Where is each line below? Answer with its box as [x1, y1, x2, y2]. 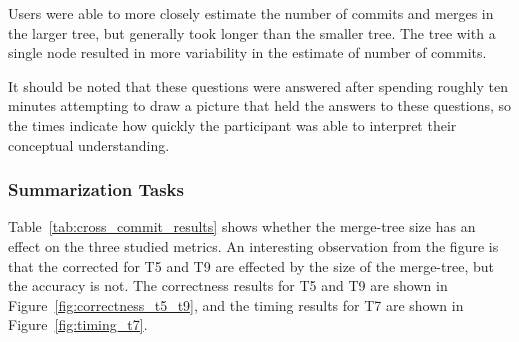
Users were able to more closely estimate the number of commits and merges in [8, 3, 494, 23]
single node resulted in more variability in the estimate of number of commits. [8, 42, 487, 63]
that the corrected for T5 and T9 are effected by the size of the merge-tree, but [8, 255, 494, 276]
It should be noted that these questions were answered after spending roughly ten [8, 75, 508, 96]
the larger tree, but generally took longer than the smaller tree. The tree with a [8, 22, 496, 43]
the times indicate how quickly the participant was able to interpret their [8, 114, 457, 135]
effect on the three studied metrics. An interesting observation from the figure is [8, 235, 499, 256]
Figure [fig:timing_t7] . [8, 314, 148, 335]
